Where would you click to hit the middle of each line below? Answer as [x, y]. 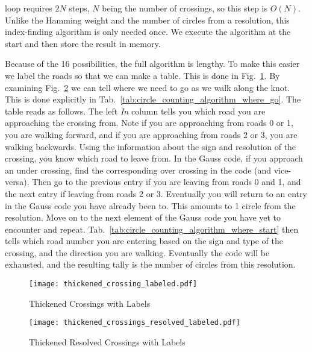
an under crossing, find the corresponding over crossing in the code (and [138, 170]
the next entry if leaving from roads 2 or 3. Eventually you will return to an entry [156, 193]
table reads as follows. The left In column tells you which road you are [135, 111]
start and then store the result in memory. [83, 43]
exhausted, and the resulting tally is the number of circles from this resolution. [150, 264]
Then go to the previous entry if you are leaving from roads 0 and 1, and [167, 182]
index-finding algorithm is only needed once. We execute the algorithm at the [148, 32]
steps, [79, 8]
